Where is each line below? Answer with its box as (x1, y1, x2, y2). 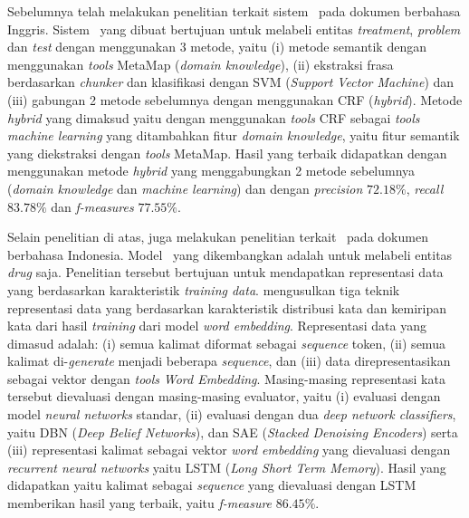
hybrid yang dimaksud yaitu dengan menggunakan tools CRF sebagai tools (7, 108, 420, 127)
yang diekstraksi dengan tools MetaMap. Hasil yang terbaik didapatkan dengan (7, 143, 447, 162)
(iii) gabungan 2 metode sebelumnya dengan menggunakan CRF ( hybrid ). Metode (7, 90, 463, 109)
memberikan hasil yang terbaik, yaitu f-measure (7, 494, 273, 513)
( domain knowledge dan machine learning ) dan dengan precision (7, 178, 363, 197)
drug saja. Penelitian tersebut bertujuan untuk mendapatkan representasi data (7, 263, 444, 282)
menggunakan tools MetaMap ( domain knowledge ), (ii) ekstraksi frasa (7, 54, 394, 73)
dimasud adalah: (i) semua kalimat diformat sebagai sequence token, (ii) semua (7, 333, 445, 352)
